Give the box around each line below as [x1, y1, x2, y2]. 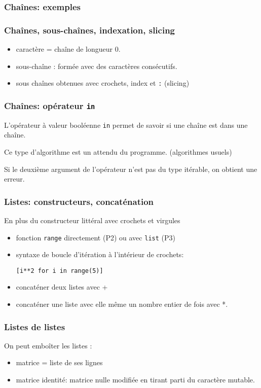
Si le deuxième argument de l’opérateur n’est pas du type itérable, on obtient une [4, 163, 257, 174]
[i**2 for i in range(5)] [16, 267, 103, 274]
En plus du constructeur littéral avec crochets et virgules [4, 215, 180, 225]
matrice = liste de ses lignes [16, 357, 103, 368]
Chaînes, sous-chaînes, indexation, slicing [4, 23, 175, 36]
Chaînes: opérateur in [4, 99, 95, 112]
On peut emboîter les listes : [4, 340, 92, 350]
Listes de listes [4, 320, 65, 333]
